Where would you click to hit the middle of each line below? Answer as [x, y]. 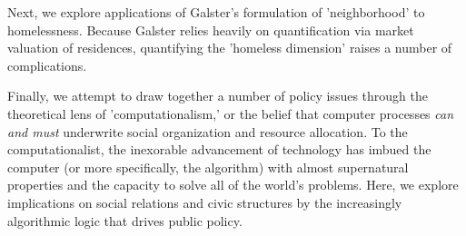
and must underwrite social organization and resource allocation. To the [208, 131]
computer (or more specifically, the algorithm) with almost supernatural [208, 167]
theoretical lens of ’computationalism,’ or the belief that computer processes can [231, 113]
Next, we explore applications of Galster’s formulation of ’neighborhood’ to [216, 12]
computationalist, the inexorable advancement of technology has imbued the [219, 149]
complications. [47, 65]
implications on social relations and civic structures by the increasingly [205, 202]
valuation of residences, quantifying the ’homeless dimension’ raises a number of [230, 48]
